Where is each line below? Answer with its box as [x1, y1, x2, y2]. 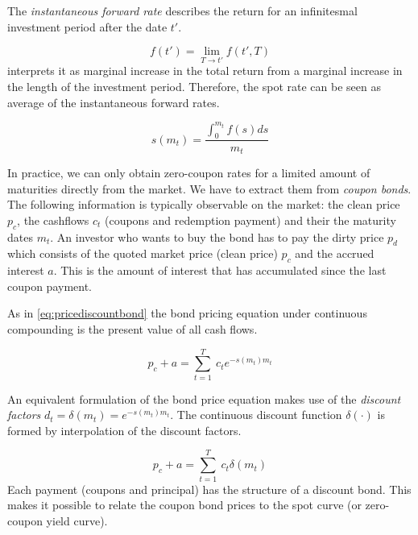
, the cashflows [17, 211, 89, 228]
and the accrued [295, 245, 375, 262]
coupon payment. [7, 277, 93, 294]
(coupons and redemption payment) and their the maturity [104, 211, 396, 228]
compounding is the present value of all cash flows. [7, 320, 258, 337]
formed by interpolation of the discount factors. [7, 421, 242, 438]
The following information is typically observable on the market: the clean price [7, 196, 400, 213]
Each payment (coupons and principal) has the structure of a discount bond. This [7, 480, 412, 497]
